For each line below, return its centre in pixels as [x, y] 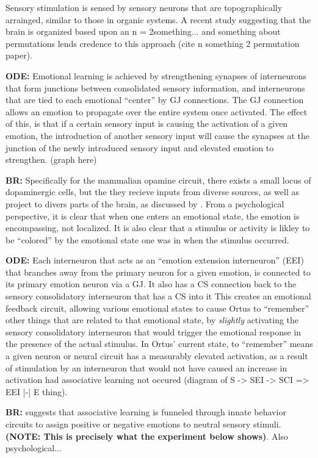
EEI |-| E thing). [37, 391]
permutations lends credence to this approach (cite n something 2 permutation [153, 43]
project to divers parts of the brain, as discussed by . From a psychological [145, 203]
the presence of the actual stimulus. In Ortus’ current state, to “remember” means [159, 344]
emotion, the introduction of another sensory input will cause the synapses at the [157, 135]
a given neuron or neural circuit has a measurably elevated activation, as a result [157, 356]
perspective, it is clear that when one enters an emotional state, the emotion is [153, 216]
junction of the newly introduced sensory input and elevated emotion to [140, 147]
